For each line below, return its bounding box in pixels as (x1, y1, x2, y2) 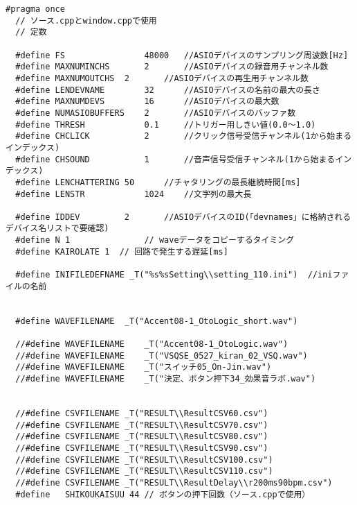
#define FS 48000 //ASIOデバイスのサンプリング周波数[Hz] (15, 50, 349, 60)
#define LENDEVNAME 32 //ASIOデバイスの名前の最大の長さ (15, 85, 320, 95)
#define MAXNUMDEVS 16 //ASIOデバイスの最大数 (15, 96, 280, 107)
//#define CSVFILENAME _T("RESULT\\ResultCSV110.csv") (15, 466, 273, 477)
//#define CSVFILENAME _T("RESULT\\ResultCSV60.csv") (15, 408, 268, 418)
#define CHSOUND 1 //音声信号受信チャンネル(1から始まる (15, 154, 336, 164)
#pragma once (6, 4, 65, 14)
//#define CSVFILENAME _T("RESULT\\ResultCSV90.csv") (15, 443, 268, 453)
